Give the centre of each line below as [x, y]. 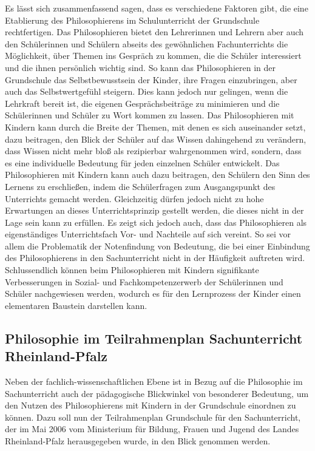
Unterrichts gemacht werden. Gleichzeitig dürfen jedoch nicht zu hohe [134, 198]
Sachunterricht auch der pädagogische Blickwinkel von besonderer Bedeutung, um [157, 393]
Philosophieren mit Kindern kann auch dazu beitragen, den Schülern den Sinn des [157, 175]
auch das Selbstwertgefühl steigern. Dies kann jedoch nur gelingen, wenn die [147, 91]
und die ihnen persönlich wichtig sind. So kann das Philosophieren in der [140, 67]
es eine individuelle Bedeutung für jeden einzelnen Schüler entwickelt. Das [142, 162]
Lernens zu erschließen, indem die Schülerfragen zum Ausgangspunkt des [140, 186]
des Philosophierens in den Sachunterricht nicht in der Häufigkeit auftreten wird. [155, 258]
